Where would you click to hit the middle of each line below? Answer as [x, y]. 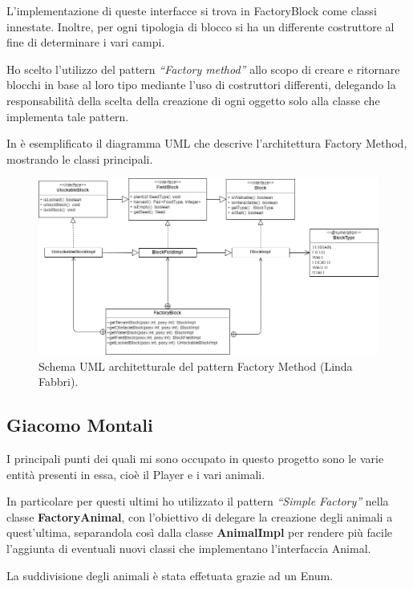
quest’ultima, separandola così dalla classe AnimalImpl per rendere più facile [200, 532]
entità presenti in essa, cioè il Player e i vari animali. [136, 474]
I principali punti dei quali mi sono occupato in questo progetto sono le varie [195, 458]
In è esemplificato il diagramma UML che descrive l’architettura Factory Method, [207, 143]
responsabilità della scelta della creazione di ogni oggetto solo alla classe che [193, 100]
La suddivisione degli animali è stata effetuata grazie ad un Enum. [170, 575]
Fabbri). [59, 382]
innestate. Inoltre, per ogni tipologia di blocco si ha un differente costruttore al [200, 26]
